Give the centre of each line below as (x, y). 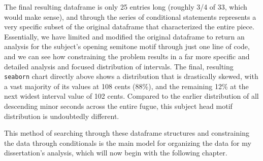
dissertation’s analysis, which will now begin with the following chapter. (116, 153)
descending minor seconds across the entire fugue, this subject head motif (118, 106)
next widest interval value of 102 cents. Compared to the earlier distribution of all (131, 96)
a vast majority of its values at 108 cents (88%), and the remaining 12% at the (126, 86)
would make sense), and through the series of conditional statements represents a (130, 16)
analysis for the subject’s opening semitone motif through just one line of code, (127, 46)
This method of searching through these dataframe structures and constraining (127, 133)
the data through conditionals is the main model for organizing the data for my (128, 143)
